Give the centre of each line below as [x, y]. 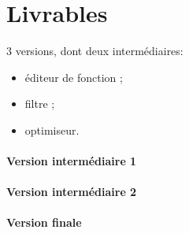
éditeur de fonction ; [74, 77]
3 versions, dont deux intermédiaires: [95, 51]
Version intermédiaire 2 [72, 192]
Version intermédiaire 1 [72, 161]
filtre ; [40, 104]
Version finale [44, 222]
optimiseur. [52, 129]
